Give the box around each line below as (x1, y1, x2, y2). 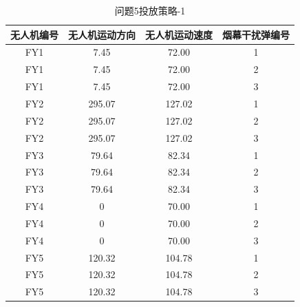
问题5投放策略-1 (114, 3, 186, 17)
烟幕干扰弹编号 (222, 27, 290, 41)
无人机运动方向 (68, 27, 136, 41)
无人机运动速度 (145, 27, 213, 41)
